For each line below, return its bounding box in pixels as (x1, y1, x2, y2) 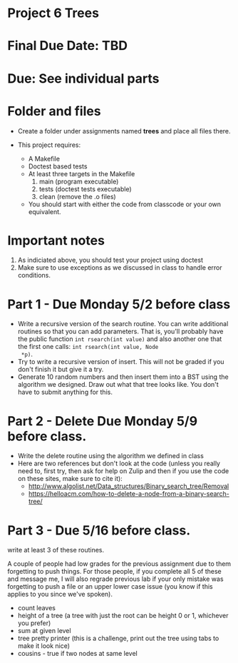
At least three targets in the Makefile (28, 169, 135, 178)
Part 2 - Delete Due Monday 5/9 (7, 413, 198, 429)
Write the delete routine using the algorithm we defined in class (17, 452, 205, 460)
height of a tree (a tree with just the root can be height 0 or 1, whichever (17, 612, 229, 620)
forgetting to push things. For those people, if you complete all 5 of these (7, 567, 222, 576)
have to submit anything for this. (17, 388, 113, 397)
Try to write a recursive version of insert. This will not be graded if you (17, 358, 224, 366)
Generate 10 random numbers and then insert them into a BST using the (17, 373, 229, 381)
